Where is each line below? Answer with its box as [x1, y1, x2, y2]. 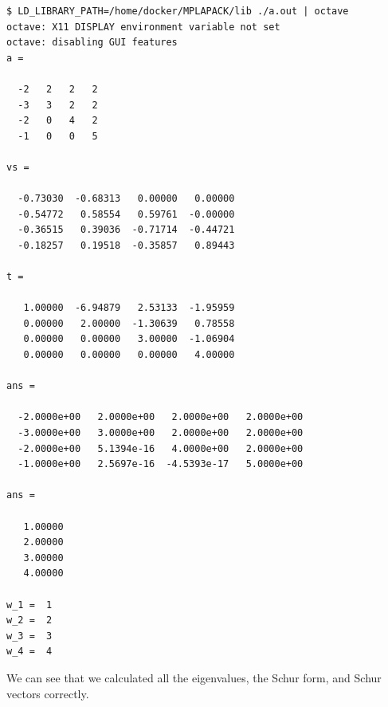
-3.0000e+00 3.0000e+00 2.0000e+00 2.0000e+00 [18, 427, 304, 439]
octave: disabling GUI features [6, 37, 178, 49]
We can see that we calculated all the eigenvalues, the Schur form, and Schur [6, 669, 382, 685]
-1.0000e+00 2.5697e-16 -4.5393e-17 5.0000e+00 [18, 458, 304, 470]
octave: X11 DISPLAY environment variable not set [6, 21, 280, 33]
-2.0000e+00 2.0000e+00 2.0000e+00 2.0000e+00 [18, 411, 304, 423]
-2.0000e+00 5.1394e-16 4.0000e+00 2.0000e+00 [18, 442, 304, 454]
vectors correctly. [6, 685, 89, 701]
